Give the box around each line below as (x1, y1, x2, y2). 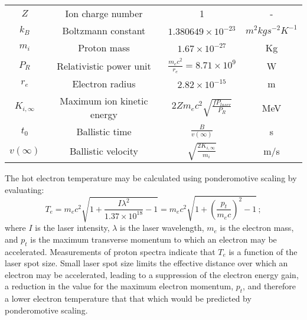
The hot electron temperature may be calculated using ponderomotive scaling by (5, 171, 297, 184)
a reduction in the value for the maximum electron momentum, (5, 280, 234, 292)
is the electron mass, (220, 221, 294, 234)
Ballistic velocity (70, 144, 138, 158)
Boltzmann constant (62, 24, 146, 37)
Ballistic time (76, 125, 132, 139)
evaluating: (5, 183, 44, 195)
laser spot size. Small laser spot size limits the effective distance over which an (5, 257, 288, 269)
